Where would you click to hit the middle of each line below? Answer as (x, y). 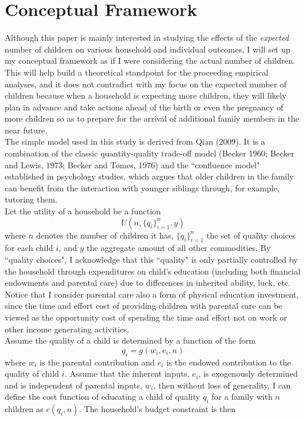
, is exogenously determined (248, 373)
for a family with (242, 396)
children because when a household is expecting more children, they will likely (146, 95)
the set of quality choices (251, 235)
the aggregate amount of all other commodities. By (178, 248)
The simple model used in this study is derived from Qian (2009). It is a (135, 141)
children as (24, 409)
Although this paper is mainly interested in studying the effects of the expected (147, 37)
